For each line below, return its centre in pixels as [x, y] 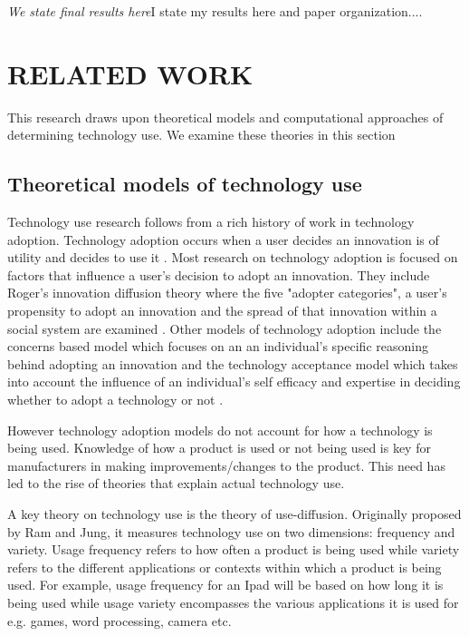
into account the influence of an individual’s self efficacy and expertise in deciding [234, 382]
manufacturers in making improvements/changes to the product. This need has [226, 465]
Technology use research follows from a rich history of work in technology [211, 222]
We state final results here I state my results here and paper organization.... [215, 11]
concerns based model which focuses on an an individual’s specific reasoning [218, 346]
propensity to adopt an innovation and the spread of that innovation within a [222, 311]
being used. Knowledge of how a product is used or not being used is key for [219, 448]
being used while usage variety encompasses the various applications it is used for [233, 602]
